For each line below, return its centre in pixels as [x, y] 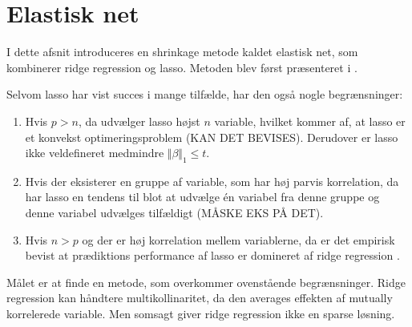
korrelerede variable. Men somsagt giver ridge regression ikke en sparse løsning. [201, 314]
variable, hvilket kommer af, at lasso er [310, 121]
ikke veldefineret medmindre [95, 153]
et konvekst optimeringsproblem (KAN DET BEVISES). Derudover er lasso [212, 137]
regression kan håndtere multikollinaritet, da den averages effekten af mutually [200, 298]
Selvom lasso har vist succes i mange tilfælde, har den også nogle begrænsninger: [205, 94]
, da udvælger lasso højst [139, 121]
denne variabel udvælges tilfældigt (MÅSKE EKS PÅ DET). [174, 213]
